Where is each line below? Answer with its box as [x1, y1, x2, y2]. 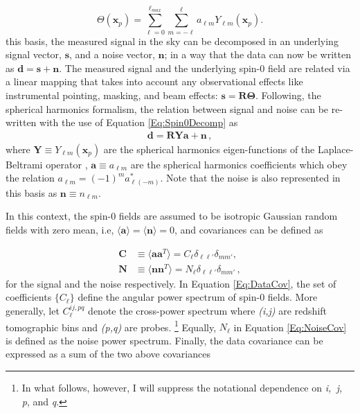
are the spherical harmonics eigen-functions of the [103, 141, 315, 156]
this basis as [6, 185, 57, 200]
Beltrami [6, 157, 43, 171]
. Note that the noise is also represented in [160, 170, 341, 185]
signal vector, [6, 47, 62, 62]
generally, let [6, 304, 60, 318]
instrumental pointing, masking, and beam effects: [6, 87, 218, 102]
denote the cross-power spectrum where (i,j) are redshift [88, 304, 327, 318]
